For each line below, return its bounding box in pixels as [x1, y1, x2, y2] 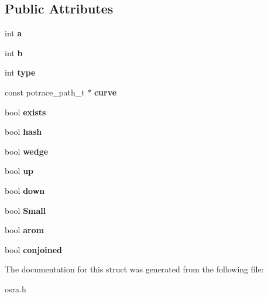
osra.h [5, 282, 26, 295]
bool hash [5, 125, 42, 138]
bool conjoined [5, 243, 62, 255]
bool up [5, 165, 34, 177]
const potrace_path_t [5, 86, 85, 98]
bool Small [5, 204, 46, 216]
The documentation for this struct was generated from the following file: [5, 263, 264, 275]
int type [5, 66, 36, 78]
